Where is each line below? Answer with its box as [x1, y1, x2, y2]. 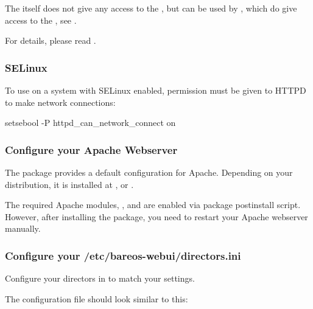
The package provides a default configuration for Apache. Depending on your [5, 166, 293, 178]
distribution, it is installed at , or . [5, 178, 134, 190]
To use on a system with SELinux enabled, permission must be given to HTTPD [5, 84, 306, 96]
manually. [5, 222, 41, 235]
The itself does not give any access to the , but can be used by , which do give [5, 2, 297, 14]
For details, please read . [5, 34, 96, 47]
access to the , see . [5, 13, 77, 26]
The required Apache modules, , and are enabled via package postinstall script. [5, 198, 301, 211]
